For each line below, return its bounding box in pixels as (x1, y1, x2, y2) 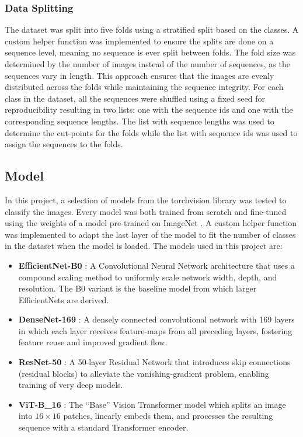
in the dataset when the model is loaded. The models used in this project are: (5, 240, 283, 252)
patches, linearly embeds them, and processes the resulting (63, 410, 273, 422)
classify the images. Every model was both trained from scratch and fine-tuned (5, 205, 287, 217)
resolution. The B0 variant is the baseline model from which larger (18, 282, 257, 294)
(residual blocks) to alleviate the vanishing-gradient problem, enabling (18, 367, 269, 379)
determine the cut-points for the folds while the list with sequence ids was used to (5, 126, 298, 138)
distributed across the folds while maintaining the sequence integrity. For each (5, 81, 284, 93)
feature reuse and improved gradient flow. (18, 336, 168, 348)
